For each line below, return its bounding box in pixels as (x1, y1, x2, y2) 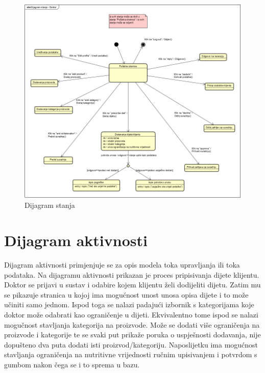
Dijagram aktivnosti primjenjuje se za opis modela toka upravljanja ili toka (4, 259, 240, 270)
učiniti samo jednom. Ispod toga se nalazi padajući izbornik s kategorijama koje (4, 299, 254, 310)
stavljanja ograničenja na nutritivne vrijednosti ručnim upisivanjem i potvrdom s (4, 349, 257, 360)
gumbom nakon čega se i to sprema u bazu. (4, 359, 140, 369)
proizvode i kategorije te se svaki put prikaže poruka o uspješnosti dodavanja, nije (4, 329, 261, 340)
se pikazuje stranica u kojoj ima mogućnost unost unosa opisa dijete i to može (4, 289, 249, 300)
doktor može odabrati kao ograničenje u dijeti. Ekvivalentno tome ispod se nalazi (4, 309, 258, 319)
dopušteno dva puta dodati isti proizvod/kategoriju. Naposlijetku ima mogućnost (4, 339, 258, 350)
